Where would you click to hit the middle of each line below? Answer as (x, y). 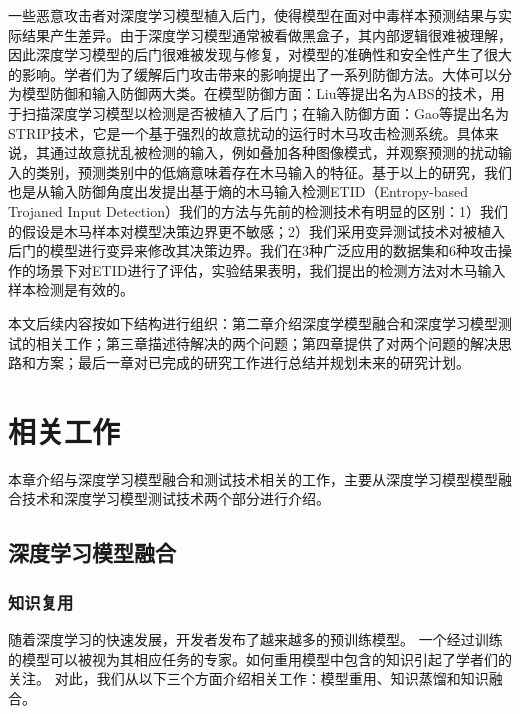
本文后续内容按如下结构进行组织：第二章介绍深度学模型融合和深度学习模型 (253, 322)
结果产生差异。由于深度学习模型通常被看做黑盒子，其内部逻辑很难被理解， (266, 34)
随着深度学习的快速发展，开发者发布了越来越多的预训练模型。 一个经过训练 (255, 639)
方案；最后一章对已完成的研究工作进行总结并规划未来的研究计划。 (252, 362)
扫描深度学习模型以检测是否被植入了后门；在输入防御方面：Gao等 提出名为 (265, 112)
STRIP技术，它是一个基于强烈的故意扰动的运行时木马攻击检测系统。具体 (246, 132)
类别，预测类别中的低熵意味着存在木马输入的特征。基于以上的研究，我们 (273, 171)
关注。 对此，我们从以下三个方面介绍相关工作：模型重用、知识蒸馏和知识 (248, 678)
